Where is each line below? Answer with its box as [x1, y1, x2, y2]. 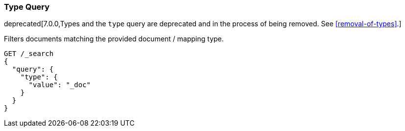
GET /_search [4, 50, 54, 58]
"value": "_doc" [28, 81, 91, 89]
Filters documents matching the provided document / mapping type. [4, 35, 224, 43]
